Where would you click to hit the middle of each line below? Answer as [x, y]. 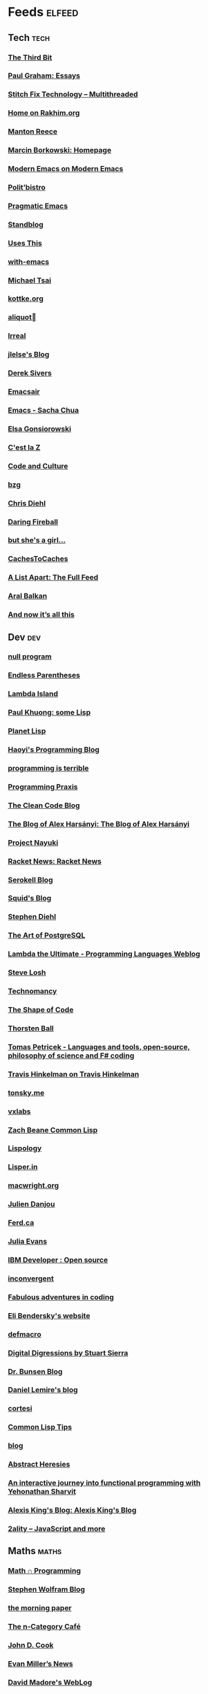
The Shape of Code [41, 1010]
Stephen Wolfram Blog [47, 1589]
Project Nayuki [33, 842]
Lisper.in [23, 1167]
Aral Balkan [28, 596]
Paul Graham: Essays [44, 75]
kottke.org [26, 298]
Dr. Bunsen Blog [35, 1371]
